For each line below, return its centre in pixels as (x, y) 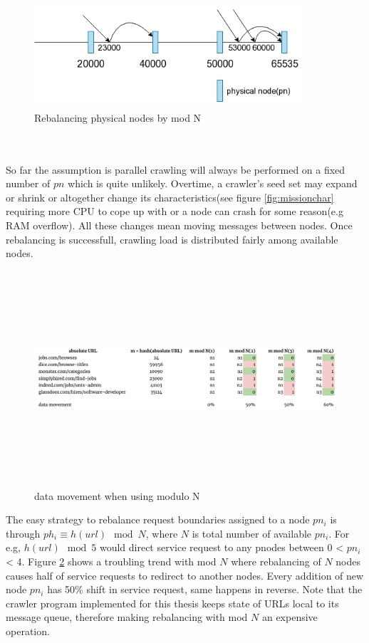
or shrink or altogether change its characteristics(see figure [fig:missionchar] (170, 197)
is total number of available (252, 533)
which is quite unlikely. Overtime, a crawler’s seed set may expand (213, 183)
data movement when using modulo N (117, 495)
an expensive (290, 617)
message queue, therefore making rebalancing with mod (127, 617)
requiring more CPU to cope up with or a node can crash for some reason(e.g (175, 211)
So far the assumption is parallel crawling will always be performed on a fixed (176, 169)
